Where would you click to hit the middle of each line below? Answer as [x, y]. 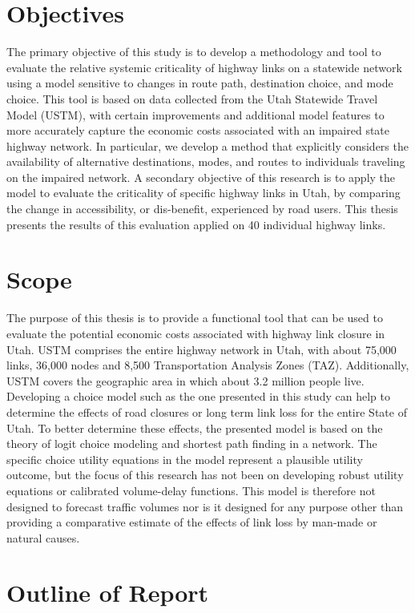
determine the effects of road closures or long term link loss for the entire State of [207, 411]
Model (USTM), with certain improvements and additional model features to [195, 114]
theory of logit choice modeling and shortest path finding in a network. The [192, 444]
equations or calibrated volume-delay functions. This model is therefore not [191, 490]
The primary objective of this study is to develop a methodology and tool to [194, 52]
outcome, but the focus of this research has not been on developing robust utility [205, 475]
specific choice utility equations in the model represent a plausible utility [185, 459]
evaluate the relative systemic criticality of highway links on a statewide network [204, 67]
